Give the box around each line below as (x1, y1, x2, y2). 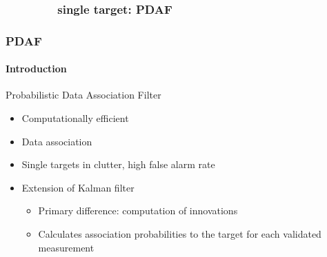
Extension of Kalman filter (21, 180, 135, 194)
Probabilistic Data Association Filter (6, 88, 161, 102)
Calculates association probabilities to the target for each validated (38, 227, 321, 241)
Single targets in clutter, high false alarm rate (21, 157, 215, 172)
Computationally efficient (21, 111, 129, 125)
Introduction (6, 61, 67, 76)
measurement (38, 240, 95, 254)
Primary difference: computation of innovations (38, 203, 238, 218)
